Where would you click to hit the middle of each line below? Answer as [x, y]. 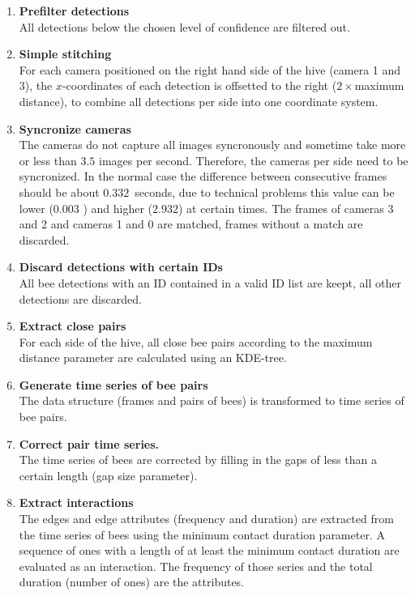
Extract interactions [76, 502]
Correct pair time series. [89, 443]
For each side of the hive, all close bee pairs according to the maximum [196, 341]
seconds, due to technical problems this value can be [265, 192]
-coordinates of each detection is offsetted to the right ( [199, 85]
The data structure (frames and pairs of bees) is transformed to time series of [212, 400]
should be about [59, 192]
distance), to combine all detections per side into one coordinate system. [199, 101]
